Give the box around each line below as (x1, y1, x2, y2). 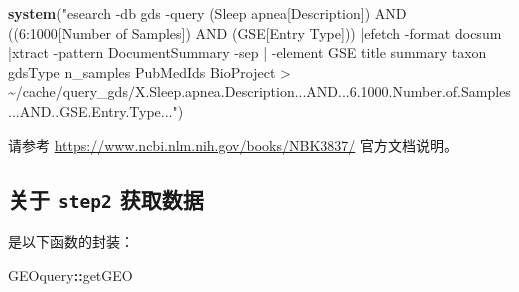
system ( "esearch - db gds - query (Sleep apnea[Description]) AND (8, 3, 407, 23)
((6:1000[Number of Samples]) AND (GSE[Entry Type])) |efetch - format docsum (8, 22, 502, 43)
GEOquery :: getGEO (8, 264, 133, 285)
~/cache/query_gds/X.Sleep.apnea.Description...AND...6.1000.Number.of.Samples (8, 81, 511, 102)
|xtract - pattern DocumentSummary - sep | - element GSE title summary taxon (8, 42, 487, 63)
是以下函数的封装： (8, 230, 134, 251)
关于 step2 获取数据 (8, 183, 204, 214)
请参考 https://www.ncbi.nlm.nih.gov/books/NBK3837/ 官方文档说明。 (8, 134, 458, 155)
